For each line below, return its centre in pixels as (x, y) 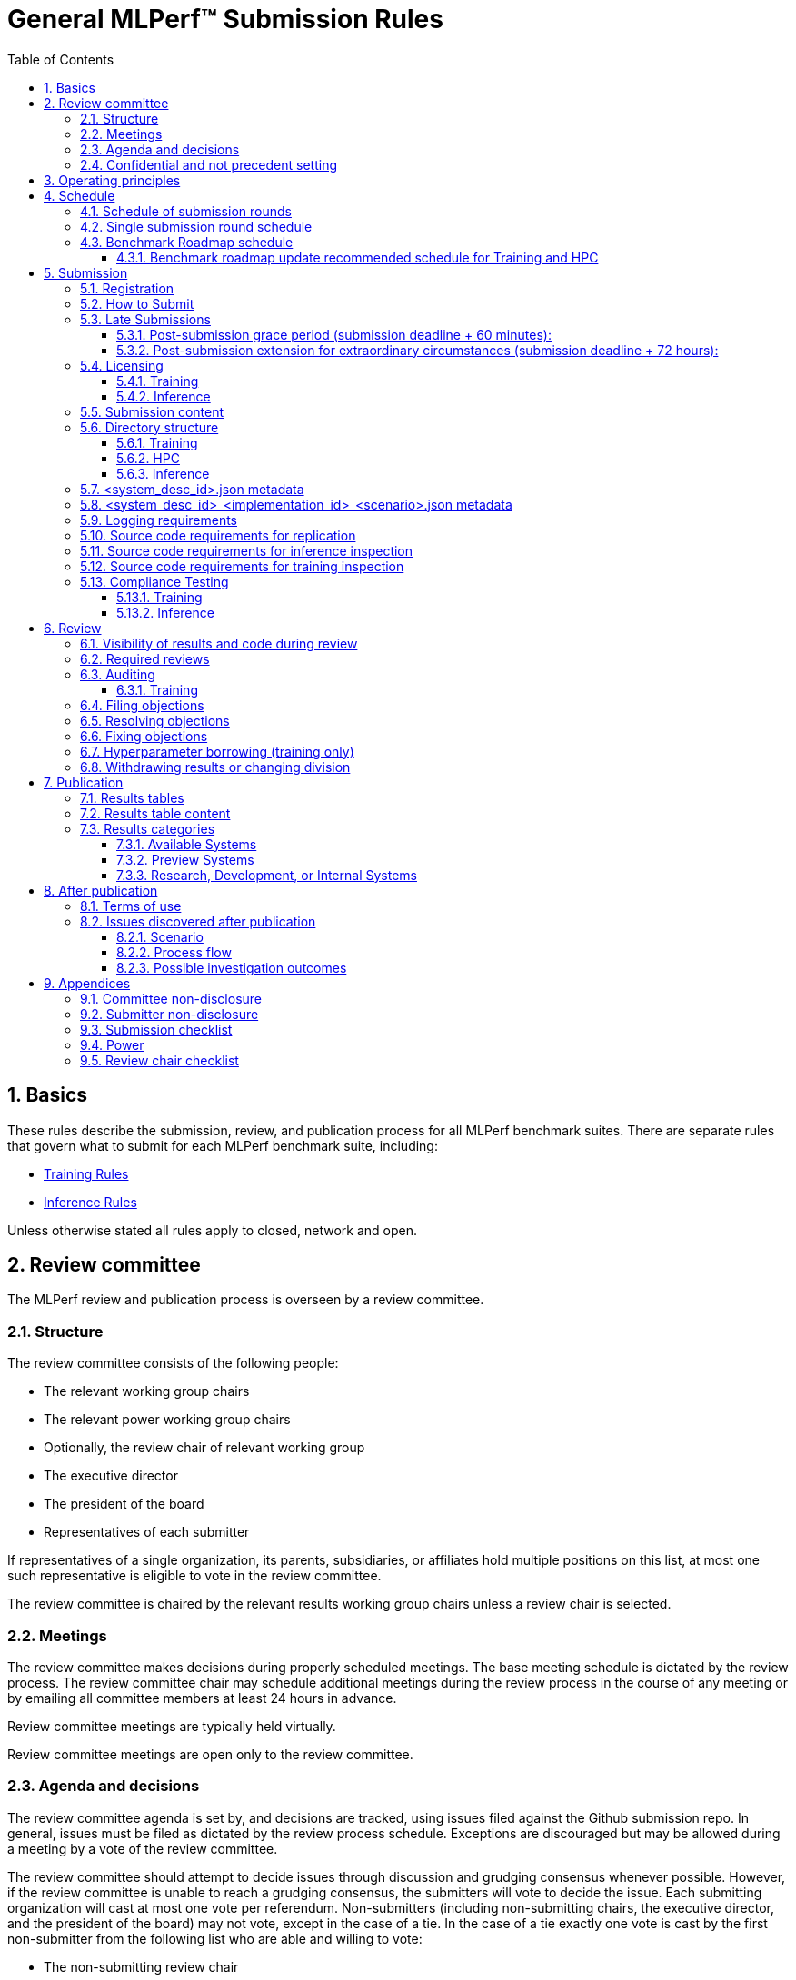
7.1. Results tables (132, 797)
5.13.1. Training (159, 597)
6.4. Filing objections (142, 705)
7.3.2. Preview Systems (185, 859)
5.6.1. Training (157, 442)
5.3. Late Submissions (145, 319)
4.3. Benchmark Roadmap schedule (187, 242)
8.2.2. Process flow (174, 952)
